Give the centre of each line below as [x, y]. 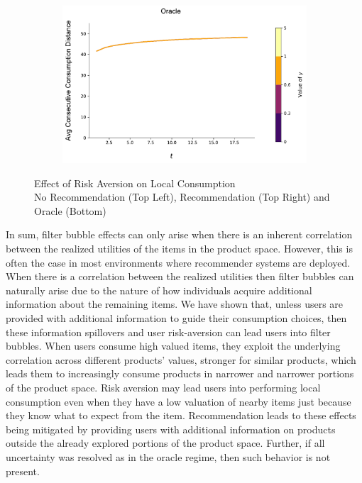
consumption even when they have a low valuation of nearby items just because [179, 401]
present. [23, 471]
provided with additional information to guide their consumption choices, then [176, 317]
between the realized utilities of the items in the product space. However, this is [179, 249]
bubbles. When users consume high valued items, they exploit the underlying [173, 346]
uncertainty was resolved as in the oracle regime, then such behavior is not [168, 456]
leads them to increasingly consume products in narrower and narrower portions [180, 373]
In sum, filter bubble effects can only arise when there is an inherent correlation [179, 234]
